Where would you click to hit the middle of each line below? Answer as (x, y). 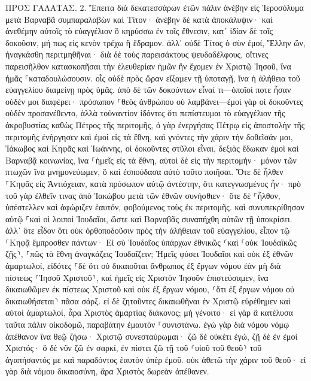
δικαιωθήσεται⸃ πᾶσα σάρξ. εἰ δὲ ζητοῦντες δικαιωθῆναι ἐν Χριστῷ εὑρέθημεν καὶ (148, 300)
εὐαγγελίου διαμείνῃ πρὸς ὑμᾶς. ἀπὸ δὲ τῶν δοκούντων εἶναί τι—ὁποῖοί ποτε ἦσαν (148, 90)
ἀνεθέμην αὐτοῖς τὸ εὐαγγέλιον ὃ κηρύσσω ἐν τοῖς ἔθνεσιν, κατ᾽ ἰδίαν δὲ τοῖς (139, 31)
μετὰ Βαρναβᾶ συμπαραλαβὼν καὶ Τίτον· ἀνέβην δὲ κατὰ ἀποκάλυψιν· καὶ (139, 19)
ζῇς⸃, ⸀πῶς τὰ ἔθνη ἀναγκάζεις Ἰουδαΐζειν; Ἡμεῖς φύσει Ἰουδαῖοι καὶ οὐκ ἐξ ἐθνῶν (150, 254)
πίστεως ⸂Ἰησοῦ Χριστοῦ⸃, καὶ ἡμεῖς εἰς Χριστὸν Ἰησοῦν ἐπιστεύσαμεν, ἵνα (137, 277)
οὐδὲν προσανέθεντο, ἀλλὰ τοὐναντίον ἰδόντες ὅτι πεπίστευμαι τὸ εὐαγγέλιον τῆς (145, 113)
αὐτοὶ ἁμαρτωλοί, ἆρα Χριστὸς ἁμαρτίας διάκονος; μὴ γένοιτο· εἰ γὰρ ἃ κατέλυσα (149, 312)
